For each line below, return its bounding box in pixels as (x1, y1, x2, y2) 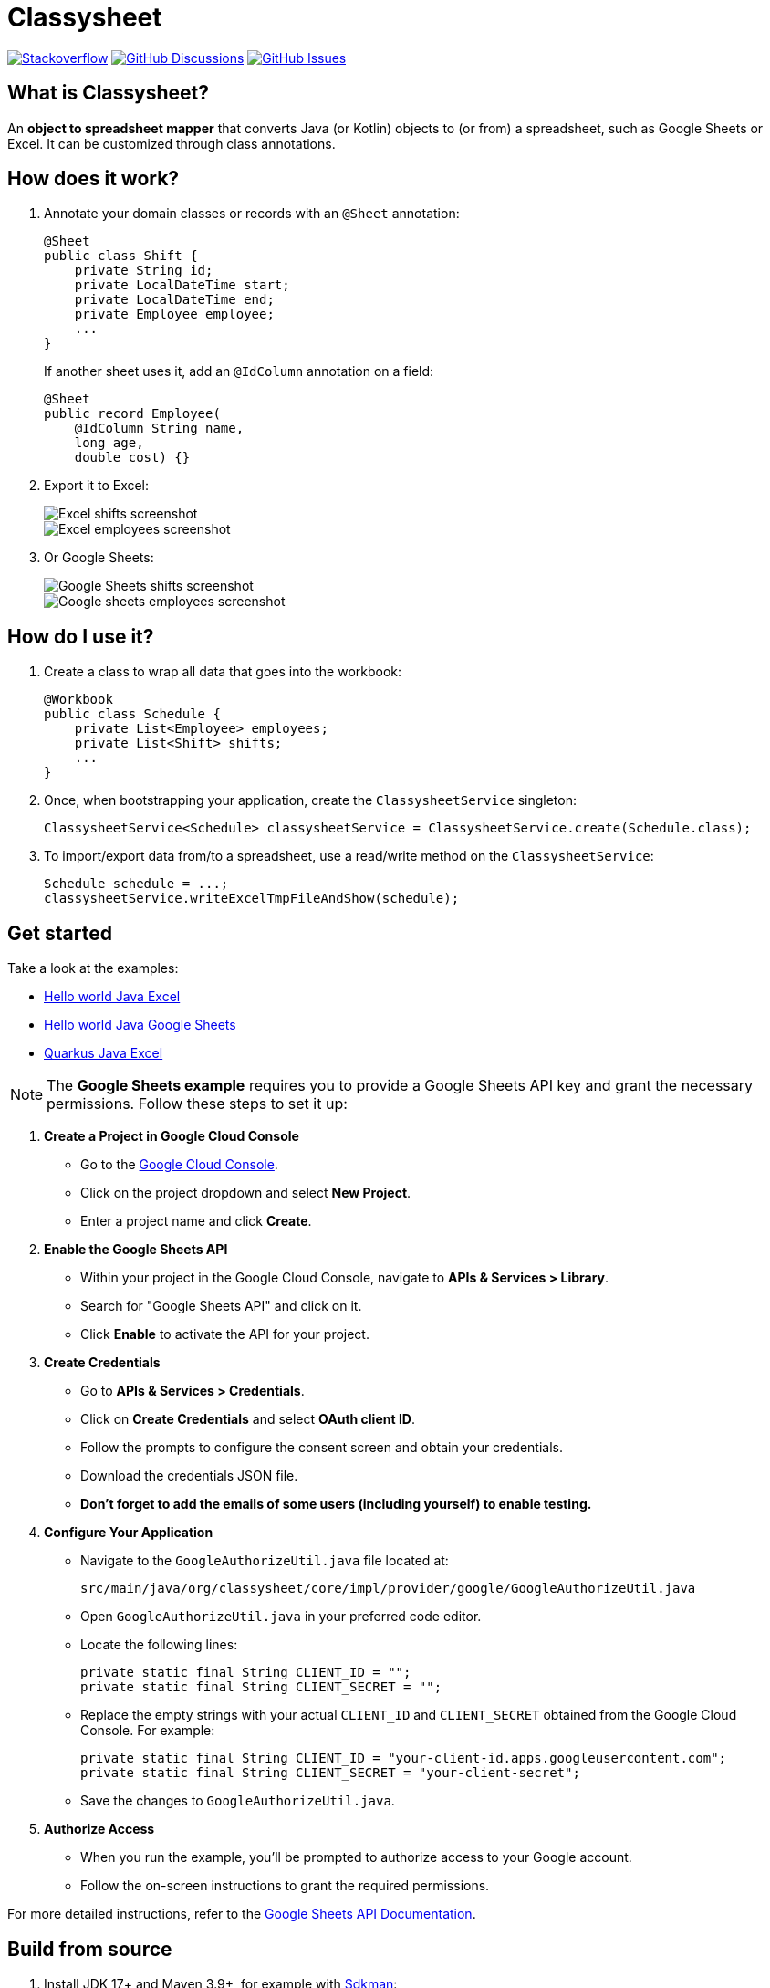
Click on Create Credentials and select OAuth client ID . (80, 1411, 416, 1428)
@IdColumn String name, (74, 421, 245, 436)
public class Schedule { (44, 706, 221, 722)
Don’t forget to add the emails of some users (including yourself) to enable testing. (80, 1496, 592, 1512)
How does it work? (7, 167, 180, 191)
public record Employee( (44, 406, 221, 422)
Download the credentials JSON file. (80, 1468, 298, 1484)
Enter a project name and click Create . (80, 1213, 312, 1229)
